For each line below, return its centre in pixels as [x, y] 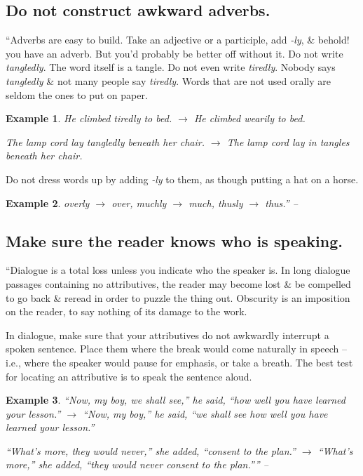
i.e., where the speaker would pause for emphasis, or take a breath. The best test [179, 362]
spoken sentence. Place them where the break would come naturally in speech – [176, 349]
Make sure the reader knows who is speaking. [174, 240]
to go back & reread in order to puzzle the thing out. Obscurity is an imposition [178, 297]
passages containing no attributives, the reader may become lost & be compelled [178, 283]
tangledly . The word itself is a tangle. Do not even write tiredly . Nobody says [171, 67]
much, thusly [216, 203]
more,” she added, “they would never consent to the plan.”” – [137, 464]
